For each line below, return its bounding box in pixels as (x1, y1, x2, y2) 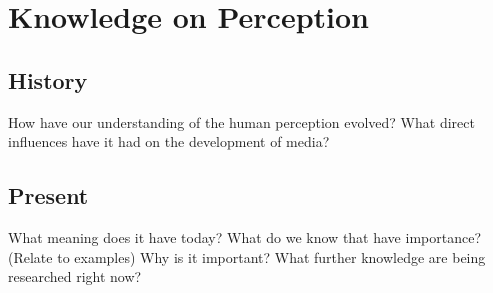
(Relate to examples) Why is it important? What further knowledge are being (8, 246, 486, 267)
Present (8, 180, 89, 211)
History (8, 64, 88, 95)
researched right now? (8, 266, 142, 287)
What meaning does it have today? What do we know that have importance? (8, 226, 481, 247)
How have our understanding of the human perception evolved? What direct (8, 111, 475, 132)
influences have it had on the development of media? (8, 131, 330, 152)
